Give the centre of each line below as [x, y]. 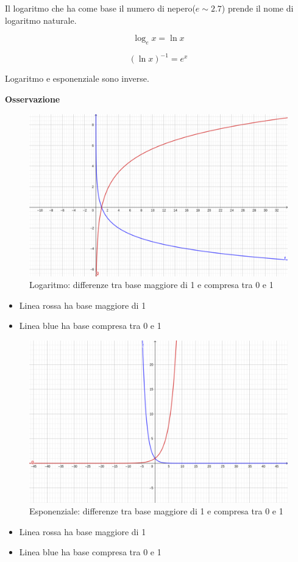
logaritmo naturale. [41, 20]
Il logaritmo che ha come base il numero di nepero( [100, 8]
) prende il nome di [257, 8]
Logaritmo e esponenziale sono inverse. [77, 78]
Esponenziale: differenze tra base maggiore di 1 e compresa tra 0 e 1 [156, 511]
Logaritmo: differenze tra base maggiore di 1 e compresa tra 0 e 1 [151, 285]
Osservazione [33, 99]
